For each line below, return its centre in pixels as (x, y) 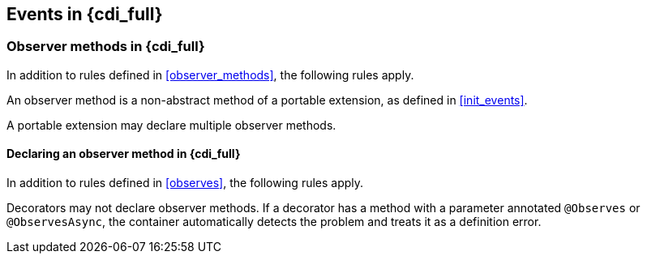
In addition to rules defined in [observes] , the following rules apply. (185, 183)
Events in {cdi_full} (85, 14)
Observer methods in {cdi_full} (106, 47)
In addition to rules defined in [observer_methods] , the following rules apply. (210, 75)
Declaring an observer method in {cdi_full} (124, 154)
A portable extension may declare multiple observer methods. (171, 125)
